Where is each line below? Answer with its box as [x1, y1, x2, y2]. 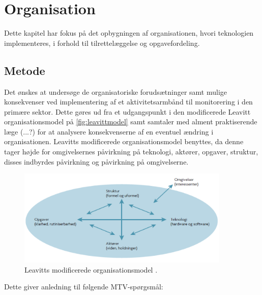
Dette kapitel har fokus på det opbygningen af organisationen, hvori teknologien [4, 28, 254, 38]
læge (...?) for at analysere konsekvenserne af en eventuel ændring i [4, 126, 214, 137]
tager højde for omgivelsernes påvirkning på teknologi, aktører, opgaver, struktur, [4, 146, 258, 157]
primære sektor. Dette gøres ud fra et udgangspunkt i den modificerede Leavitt [4, 106, 251, 117]
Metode [4, 62, 45, 78]
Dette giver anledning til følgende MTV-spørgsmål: [4, 281, 163, 292]
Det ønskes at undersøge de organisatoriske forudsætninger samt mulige [4, 86, 227, 97]
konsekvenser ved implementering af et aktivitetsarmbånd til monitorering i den [4, 96, 253, 107]
